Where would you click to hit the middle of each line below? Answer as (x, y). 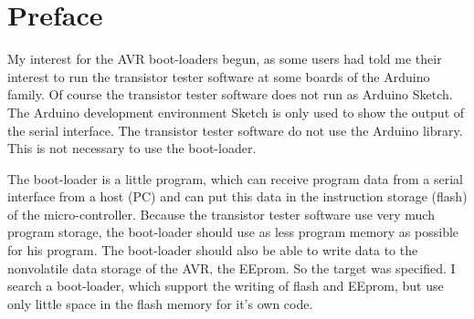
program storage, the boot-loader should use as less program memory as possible (233, 232)
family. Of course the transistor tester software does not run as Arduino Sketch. (230, 94)
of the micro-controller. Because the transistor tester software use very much (221, 214)
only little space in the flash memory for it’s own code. (160, 303)
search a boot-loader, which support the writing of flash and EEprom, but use (226, 286)
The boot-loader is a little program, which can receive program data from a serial (235, 178)
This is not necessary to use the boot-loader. (132, 148)
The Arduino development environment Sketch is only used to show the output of (236, 112)
